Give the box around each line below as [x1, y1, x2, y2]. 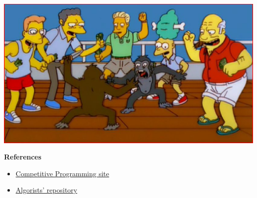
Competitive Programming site [15, 168, 109, 178]
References [4, 152, 42, 162]
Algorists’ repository [15, 185, 78, 195]
